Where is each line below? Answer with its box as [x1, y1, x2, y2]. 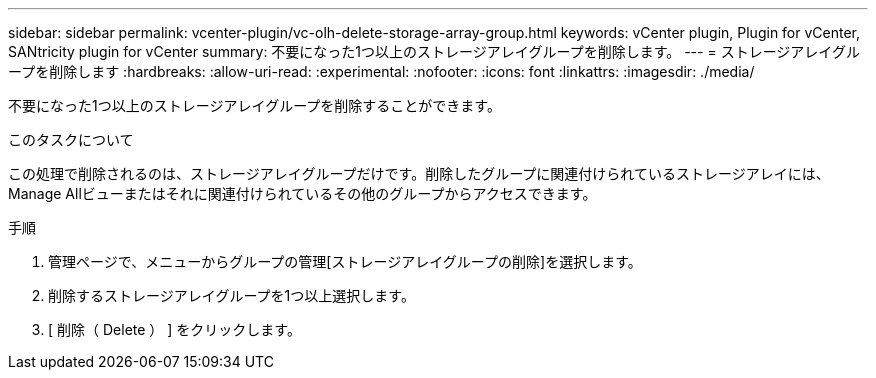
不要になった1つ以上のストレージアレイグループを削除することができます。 [8, 97, 501, 114]
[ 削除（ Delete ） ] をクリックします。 [48, 321, 301, 338]
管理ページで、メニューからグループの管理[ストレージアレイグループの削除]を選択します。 [48, 253, 642, 270]
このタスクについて [8, 131, 134, 148]
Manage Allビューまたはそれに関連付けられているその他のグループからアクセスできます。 [8, 185, 597, 202]
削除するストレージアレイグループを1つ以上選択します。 [48, 287, 415, 304]
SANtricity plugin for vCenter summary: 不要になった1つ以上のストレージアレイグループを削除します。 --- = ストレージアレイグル [8, 43, 861, 60]
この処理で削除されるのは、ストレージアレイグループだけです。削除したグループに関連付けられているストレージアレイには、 [8, 165, 830, 182]
